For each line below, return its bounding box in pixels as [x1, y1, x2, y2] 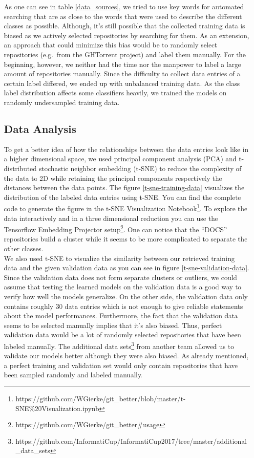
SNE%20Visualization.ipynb [15, 403, 99, 413]
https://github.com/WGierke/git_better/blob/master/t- [15, 393, 186, 403]
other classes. [4, 243, 43, 253]
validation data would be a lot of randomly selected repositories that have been [4, 329, 241, 340]
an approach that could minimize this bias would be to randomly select [4, 40, 217, 50]
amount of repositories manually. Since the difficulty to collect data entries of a [4, 68, 241, 79]
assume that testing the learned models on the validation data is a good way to [4, 282, 242, 292]
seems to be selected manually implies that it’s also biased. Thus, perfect [4, 320, 222, 330]
